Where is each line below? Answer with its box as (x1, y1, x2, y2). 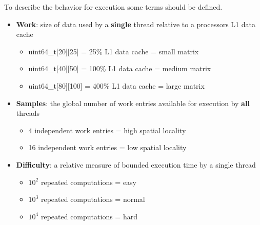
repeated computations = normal (41, 194, 145, 204)
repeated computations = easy (41, 176, 137, 187)
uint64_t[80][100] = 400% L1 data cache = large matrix (28, 80, 205, 91)
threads (16, 108, 40, 118)
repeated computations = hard (41, 211, 137, 221)
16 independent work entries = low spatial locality (28, 142, 187, 153)
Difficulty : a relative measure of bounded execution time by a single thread (16, 159, 256, 170)
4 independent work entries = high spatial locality (28, 125, 186, 135)
